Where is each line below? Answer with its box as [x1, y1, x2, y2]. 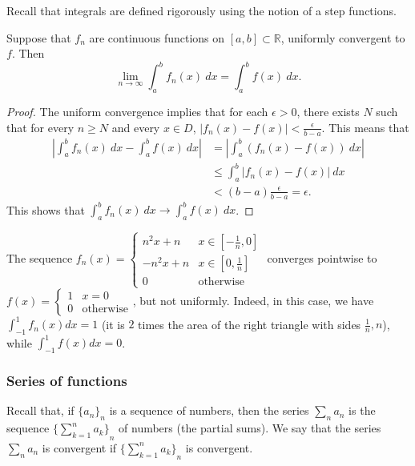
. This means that [321, 119, 409, 135]
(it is [101, 315, 125, 332]
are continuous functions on [89, 29, 225, 46]
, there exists [296, 103, 360, 120]
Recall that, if [6, 402, 75, 419]
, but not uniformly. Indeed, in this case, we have [132, 291, 374, 308]
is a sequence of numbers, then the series [109, 402, 309, 419]
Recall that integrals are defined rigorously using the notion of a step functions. [6, 2, 397, 18]
